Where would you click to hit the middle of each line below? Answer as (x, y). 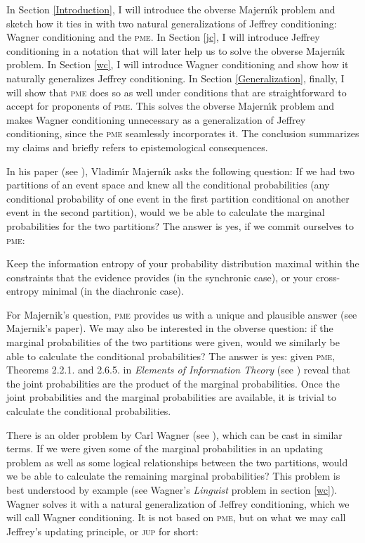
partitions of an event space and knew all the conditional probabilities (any (168, 185)
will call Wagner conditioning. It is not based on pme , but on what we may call (176, 517)
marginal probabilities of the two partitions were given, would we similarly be (173, 342)
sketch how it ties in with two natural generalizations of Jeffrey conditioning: (172, 23)
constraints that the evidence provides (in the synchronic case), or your (160, 277)
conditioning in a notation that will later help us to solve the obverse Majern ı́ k (176, 50)
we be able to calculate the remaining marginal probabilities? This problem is (173, 476)
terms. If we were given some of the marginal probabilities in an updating (165, 448)
